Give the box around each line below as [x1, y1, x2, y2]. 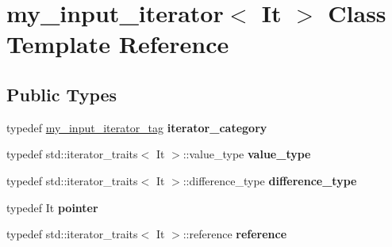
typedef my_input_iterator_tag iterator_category [6, 119, 267, 135]
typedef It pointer [6, 199, 98, 215]
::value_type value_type [183, 146, 311, 162]
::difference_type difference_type [183, 172, 357, 188]
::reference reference [183, 226, 287, 242]
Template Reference [6, 28, 229, 60]
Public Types [6, 82, 117, 106]
